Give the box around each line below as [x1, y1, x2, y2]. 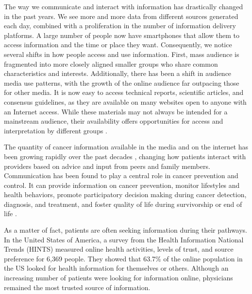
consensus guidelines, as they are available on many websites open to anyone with [4, 96, 247, 107]
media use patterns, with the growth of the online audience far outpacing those [4, 77, 239, 88]
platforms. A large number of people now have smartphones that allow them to [4, 30, 239, 40]
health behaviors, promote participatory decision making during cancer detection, [4, 189, 247, 200]
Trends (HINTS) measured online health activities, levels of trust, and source [4, 244, 234, 254]
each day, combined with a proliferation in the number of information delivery [4, 20, 236, 31]
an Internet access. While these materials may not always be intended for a [4, 106, 228, 116]
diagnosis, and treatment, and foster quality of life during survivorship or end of [4, 199, 242, 209]
